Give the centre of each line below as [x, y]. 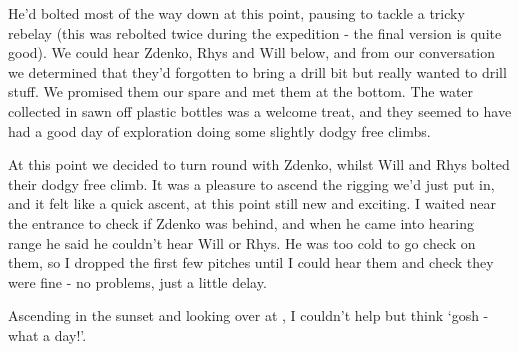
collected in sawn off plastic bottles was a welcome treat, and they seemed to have [260, 110]
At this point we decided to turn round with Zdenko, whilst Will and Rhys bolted [259, 164]
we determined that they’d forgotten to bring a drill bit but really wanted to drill [257, 71]
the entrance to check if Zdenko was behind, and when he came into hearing [241, 222]
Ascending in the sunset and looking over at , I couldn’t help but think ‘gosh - [248, 315]
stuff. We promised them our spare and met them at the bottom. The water [241, 91]
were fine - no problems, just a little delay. [137, 281]
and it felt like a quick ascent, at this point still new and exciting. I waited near [252, 203]
